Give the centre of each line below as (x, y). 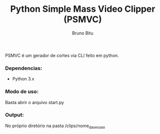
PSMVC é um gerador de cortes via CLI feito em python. (62, 55)
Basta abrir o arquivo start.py (34, 102)
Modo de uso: (22, 92)
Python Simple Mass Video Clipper (83, 9)
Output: (15, 115)
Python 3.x (23, 79)
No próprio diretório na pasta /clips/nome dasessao (55, 126)
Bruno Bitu (83, 33)
